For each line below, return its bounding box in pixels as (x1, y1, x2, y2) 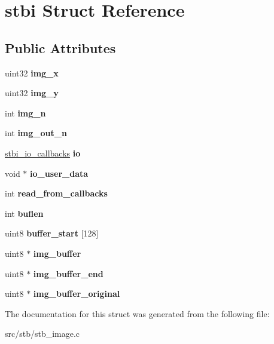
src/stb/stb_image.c (5, 327, 80, 340)
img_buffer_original (33, 287, 120, 300)
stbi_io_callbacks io (5, 146, 81, 159)
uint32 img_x (5, 66, 59, 79)
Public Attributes (5, 38, 116, 57)
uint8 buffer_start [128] (5, 227, 99, 239)
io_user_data (30, 167, 89, 179)
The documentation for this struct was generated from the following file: (5, 307, 270, 320)
